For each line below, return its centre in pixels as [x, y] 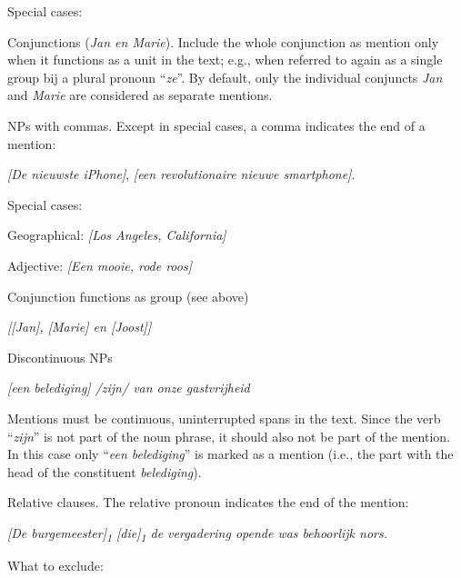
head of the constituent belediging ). [105, 471]
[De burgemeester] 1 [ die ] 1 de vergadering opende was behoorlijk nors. [197, 533]
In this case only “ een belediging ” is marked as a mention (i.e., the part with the [230, 454]
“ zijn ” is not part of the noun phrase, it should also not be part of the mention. [229, 436]
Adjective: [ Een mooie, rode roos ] [100, 265]
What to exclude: [55, 565]
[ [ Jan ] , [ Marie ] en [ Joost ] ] [80, 327]
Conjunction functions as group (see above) [128, 296]
